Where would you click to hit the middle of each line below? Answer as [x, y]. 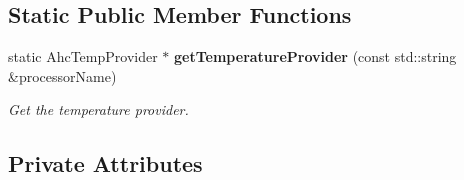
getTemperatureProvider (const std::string [315, 56]
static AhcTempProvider [83, 56]
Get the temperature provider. [98, 109]
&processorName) [62, 75]
